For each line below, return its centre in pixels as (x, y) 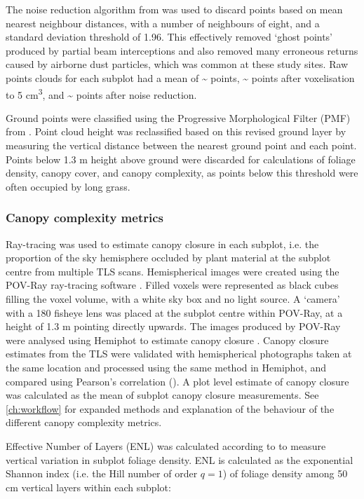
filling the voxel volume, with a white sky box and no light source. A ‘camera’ (173, 298)
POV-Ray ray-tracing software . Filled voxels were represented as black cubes (172, 285)
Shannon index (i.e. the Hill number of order (102, 473)
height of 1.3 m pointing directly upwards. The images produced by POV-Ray (173, 326)
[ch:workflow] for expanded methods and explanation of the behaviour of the (170, 408)
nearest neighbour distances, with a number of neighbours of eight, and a (163, 23)
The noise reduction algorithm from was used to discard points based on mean (174, 9)
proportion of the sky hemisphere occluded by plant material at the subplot (168, 258)
